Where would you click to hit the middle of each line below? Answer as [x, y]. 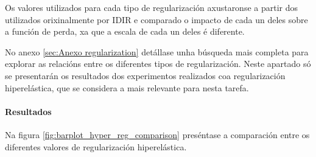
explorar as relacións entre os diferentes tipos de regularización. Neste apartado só [158, 64]
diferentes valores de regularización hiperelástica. [96, 146]
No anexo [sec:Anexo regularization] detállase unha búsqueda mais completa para [157, 51]
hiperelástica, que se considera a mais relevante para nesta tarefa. [127, 87]
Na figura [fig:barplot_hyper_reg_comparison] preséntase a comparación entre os [157, 134]
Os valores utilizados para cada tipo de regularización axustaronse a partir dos [152, 7]
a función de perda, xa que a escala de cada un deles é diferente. [125, 31]
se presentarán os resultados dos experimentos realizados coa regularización [145, 75]
